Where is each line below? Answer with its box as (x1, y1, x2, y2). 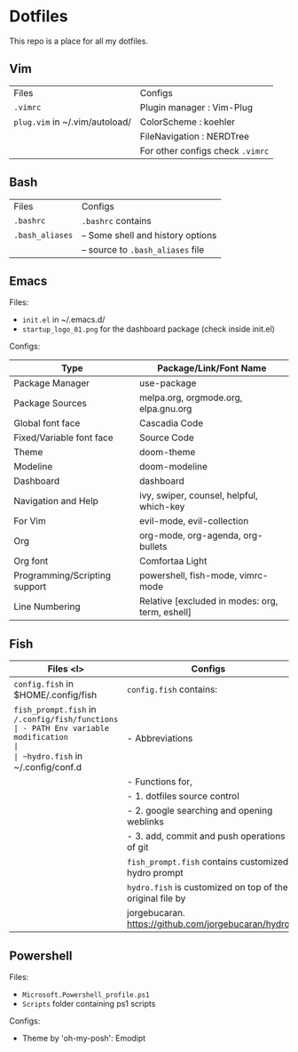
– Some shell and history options (81, 229, 217, 241)
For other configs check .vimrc (139, 144, 270, 157)
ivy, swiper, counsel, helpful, (138, 489, 259, 502)
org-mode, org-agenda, (138, 529, 241, 542)
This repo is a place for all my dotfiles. (9, 36, 149, 46)
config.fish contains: (127, 683, 218, 695)
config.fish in (13, 678, 74, 690)
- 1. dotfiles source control (127, 790, 239, 802)
